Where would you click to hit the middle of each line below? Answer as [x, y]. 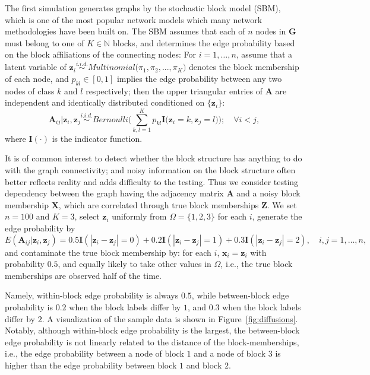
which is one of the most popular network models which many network [134, 19]
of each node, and [37, 78]
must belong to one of [45, 42]
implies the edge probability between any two [199, 78]
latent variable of [36, 67]
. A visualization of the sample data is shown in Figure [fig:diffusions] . [170, 318]
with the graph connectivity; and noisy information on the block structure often [150, 170]
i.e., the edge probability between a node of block [94, 353]
